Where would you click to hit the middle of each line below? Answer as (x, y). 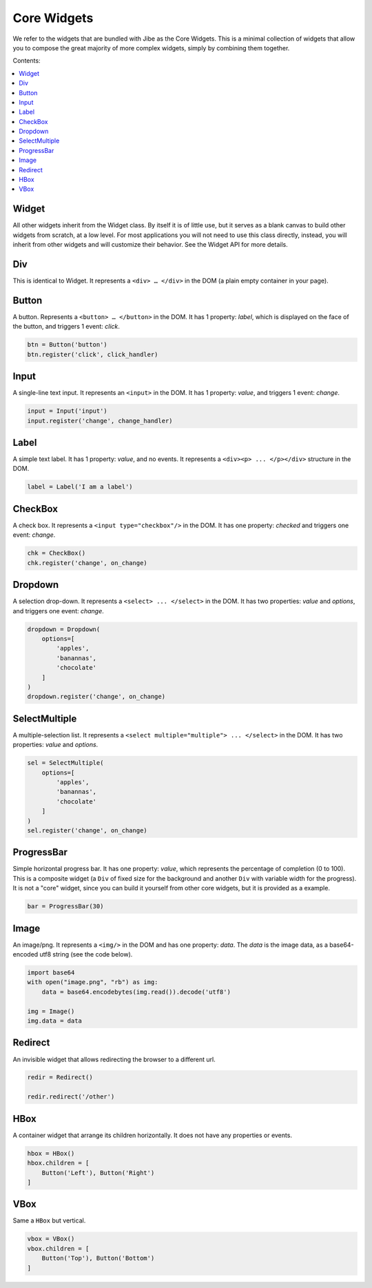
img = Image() (51, 1011)
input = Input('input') (68, 411)
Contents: (27, 61)
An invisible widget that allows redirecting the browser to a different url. (114, 1059)
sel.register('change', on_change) (87, 830)
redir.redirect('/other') (71, 1097)
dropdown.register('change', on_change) (96, 697)
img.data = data (55, 1021)
